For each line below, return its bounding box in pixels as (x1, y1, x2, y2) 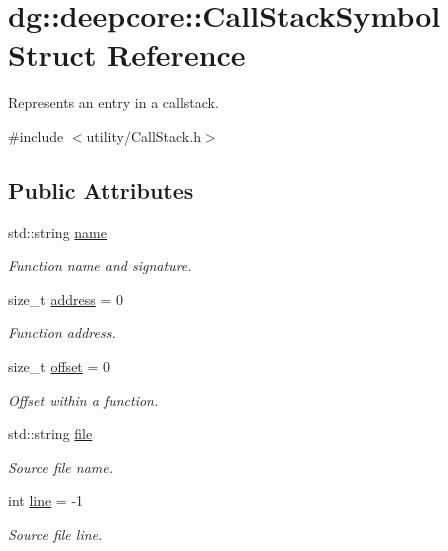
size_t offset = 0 (8, 356, 111, 377)
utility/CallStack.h (86, 125, 201, 146)
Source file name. (8, 456, 114, 477)
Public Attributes (8, 174, 194, 205)
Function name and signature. (8, 255, 192, 276)
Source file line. (8, 524, 103, 545)
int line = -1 (8, 490, 84, 511)
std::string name (8, 221, 107, 242)
